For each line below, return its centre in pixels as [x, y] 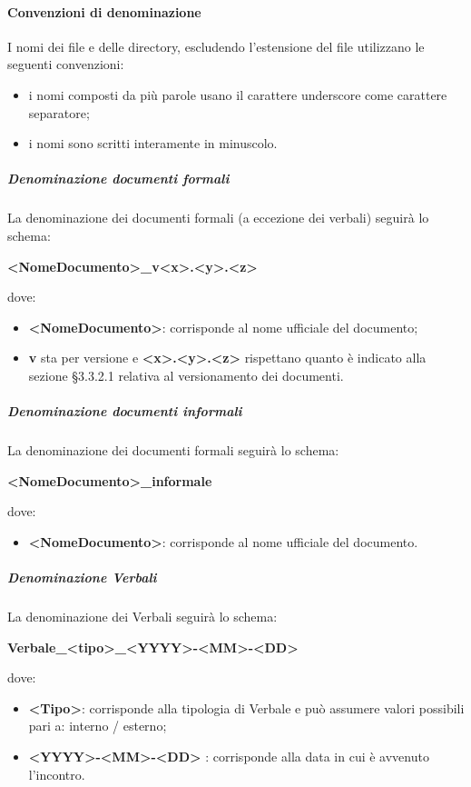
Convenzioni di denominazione [104, 11]
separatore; [59, 112]
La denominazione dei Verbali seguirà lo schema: [142, 616]
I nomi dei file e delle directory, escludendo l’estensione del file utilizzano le [216, 46]
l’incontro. [57, 774]
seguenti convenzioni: [66, 64]
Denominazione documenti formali [118, 179]
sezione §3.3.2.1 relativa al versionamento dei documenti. [186, 375]
